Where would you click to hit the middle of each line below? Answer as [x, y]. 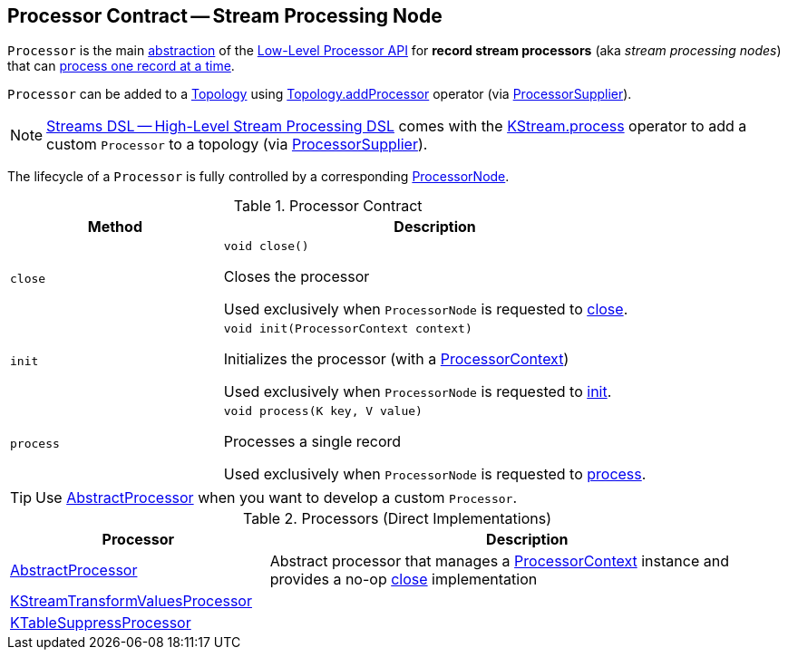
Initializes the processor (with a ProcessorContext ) [396, 359]
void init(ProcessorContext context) [348, 329]
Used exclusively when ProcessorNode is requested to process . [435, 474]
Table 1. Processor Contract [328, 206]
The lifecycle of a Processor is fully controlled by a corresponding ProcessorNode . [258, 177]
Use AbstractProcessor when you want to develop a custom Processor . [277, 498]
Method [115, 227]
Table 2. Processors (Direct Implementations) [397, 519]
